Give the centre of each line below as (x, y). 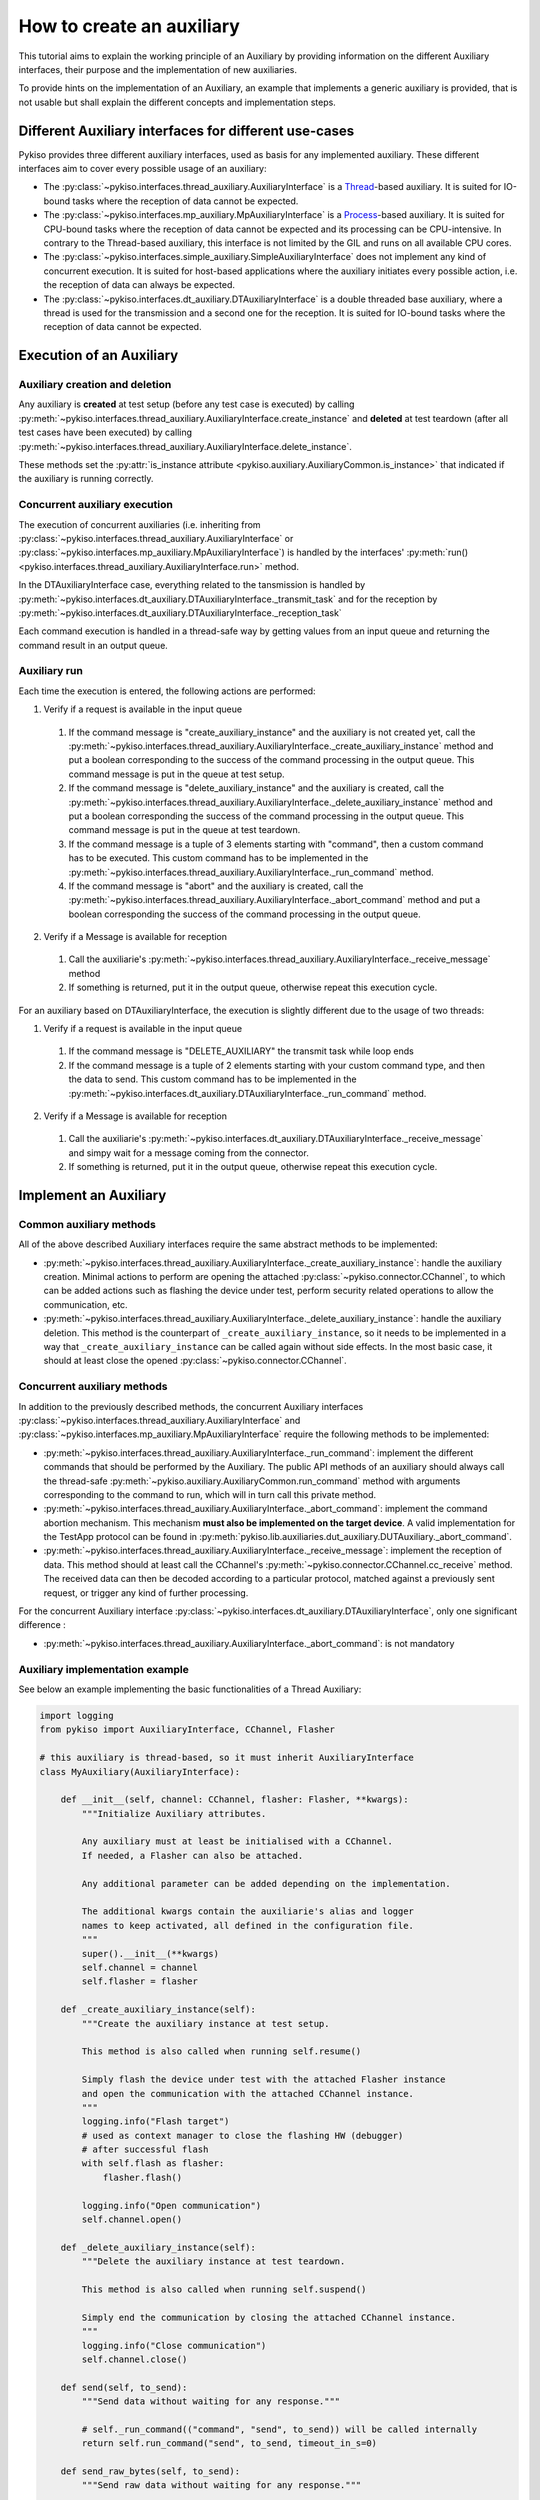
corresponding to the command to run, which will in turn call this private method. (210, 1494)
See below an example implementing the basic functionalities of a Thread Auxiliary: (190, 1689)
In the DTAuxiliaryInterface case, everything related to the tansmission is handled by (192, 585)
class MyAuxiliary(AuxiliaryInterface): (139, 1771)
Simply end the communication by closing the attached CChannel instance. (269, 2317)
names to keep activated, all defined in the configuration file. (248, 1925)
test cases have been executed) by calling (105, 432)
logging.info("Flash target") (155, 2121)
